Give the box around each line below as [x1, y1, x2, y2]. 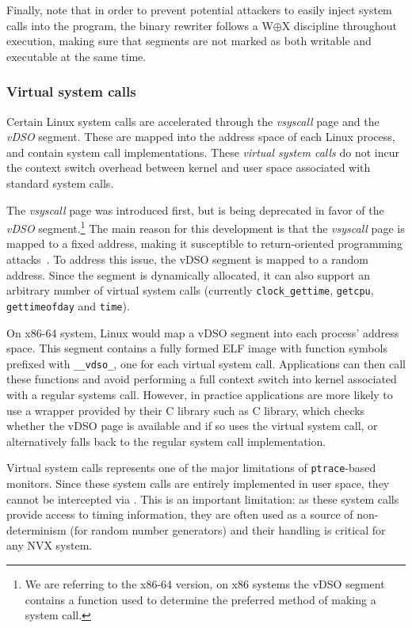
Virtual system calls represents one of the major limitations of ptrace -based [6, 459, 376, 476]
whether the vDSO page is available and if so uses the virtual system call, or [6, 417, 378, 434]
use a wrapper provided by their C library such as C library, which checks [6, 402, 365, 418]
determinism [6, 521, 67, 538]
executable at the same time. [6, 48, 147, 64]
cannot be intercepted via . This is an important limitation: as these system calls [6, 490, 399, 507]
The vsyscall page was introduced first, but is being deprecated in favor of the [6, 201, 384, 218]
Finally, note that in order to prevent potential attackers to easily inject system [6, 2, 392, 17]
